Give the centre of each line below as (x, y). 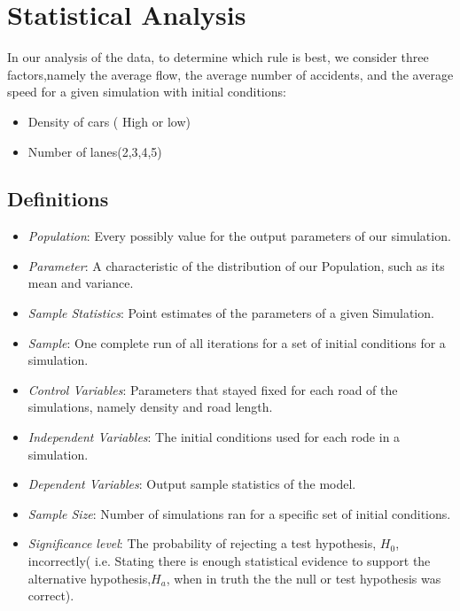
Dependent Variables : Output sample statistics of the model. (192, 484)
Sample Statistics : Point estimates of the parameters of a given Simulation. (231, 313)
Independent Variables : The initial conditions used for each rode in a (214, 437)
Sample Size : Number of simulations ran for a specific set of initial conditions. (239, 513)
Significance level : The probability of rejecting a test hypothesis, (202, 543)
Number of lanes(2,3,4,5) (95, 151)
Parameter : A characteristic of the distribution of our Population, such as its (236, 265)
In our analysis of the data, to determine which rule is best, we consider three (218, 57)
